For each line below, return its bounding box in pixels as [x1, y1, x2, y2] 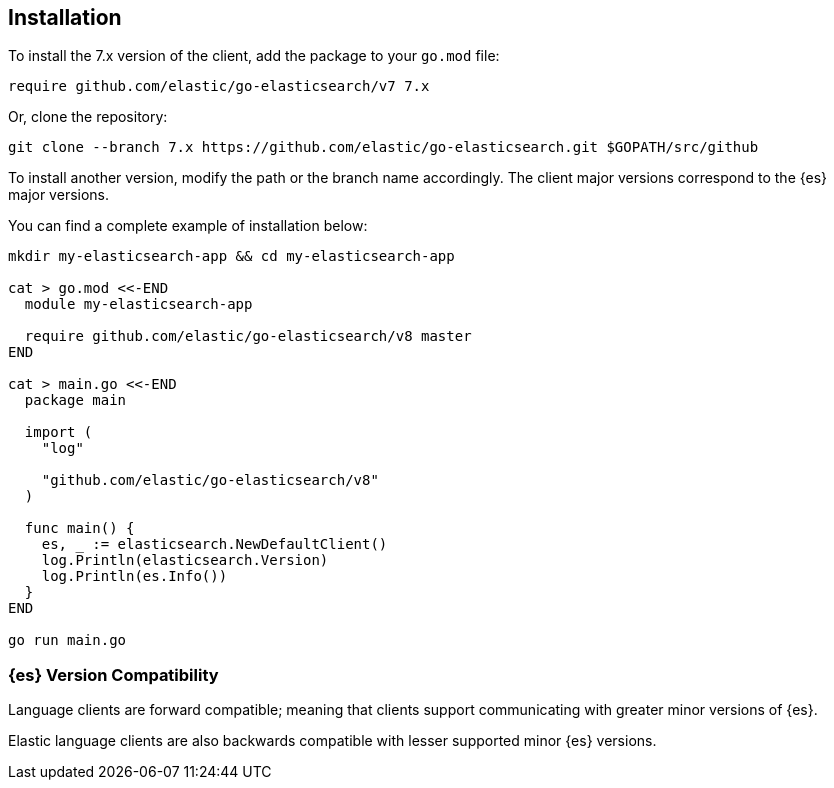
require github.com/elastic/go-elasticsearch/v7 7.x [8, 78, 430, 95]
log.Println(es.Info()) [41, 568, 228, 585]
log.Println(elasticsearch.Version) [41, 552, 329, 569]
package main [24, 392, 127, 409]
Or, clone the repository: [8, 108, 168, 126]
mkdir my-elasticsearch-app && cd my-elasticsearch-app [8, 248, 455, 265]
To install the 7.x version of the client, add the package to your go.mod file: [8, 47, 500, 65]
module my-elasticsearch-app [24, 296, 253, 313]
